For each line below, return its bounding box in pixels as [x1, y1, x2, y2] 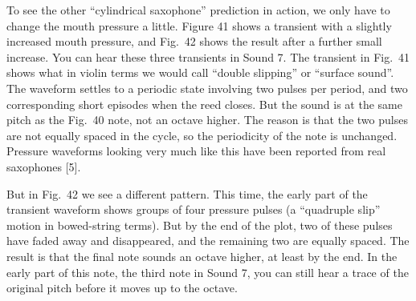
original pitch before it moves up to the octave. [6, 279, 238, 296]
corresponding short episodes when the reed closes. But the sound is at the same [6, 95, 402, 112]
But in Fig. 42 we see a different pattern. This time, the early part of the [6, 185, 368, 202]
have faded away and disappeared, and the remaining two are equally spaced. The [6, 232, 410, 249]
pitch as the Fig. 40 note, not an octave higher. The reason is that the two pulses [6, 111, 408, 128]
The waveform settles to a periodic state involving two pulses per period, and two [6, 79, 408, 96]
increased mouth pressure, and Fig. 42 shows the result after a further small [6, 33, 382, 50]
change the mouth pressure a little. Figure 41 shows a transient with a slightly [6, 17, 392, 34]
